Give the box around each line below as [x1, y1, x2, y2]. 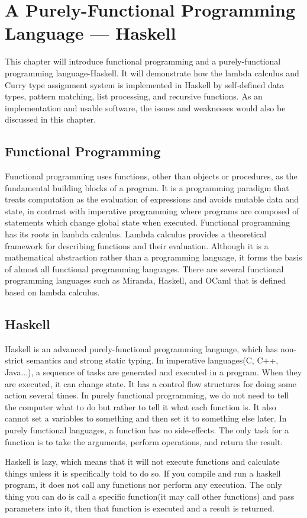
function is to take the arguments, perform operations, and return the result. [5, 435, 283, 448]
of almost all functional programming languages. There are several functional [5, 262, 284, 275]
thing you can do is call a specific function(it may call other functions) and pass [5, 490, 295, 502]
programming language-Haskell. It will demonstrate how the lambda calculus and [5, 66, 299, 79]
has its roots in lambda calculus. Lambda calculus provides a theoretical [5, 228, 267, 240]
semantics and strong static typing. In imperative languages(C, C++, [26, 354, 279, 366]
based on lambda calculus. [5, 286, 100, 298]
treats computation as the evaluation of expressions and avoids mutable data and [5, 193, 299, 205]
